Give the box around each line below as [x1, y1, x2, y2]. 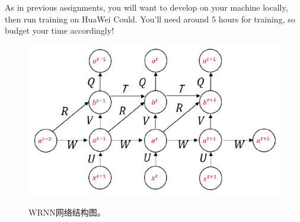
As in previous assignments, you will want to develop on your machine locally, [5, 1, 288, 13]
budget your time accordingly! [5, 24, 114, 37]
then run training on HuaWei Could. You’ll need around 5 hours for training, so [5, 12, 295, 25]
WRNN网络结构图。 [28, 205, 106, 218]
